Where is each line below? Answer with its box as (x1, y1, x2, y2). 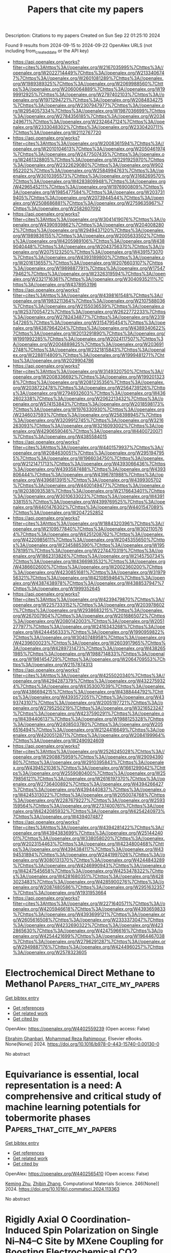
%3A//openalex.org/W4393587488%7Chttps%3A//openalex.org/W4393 (12, 466, 166, 472)
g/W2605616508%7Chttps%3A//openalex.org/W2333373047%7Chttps (12, 916, 164, 923)
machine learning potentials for (5, 1101, 141, 1113)
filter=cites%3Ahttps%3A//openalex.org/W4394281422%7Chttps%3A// (12, 824, 164, 830)
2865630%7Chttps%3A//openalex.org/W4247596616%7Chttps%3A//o (12, 927, 163, 934)
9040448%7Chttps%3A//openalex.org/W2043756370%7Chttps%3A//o (12, 243, 164, 249)
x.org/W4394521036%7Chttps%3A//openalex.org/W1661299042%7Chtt (12, 764, 166, 771)
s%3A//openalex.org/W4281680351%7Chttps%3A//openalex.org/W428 (12, 873, 164, 879)
